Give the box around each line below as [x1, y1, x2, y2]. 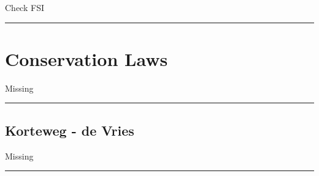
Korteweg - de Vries [5, 120, 134, 139]
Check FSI [5, 1, 44, 13]
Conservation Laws [5, 46, 168, 71]
